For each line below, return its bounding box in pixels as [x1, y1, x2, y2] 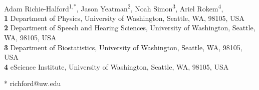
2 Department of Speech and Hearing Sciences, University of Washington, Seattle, [4, 22, 255, 33]
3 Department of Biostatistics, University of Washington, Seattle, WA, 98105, [4, 42, 242, 52]
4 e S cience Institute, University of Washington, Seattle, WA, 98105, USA [4, 61, 229, 72]
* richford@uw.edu [4, 78, 61, 89]
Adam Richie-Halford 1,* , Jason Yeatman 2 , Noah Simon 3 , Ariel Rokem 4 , [4, 1, 223, 13]
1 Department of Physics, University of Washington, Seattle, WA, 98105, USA [4, 12, 244, 23]
